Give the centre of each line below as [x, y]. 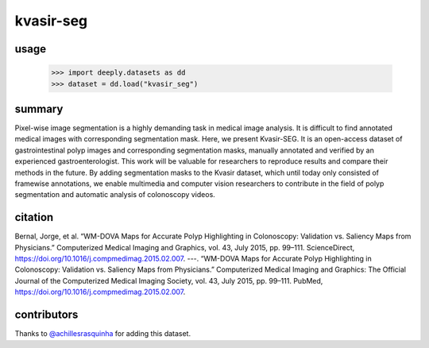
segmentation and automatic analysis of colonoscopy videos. [115, 195]
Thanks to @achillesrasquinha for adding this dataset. [102, 334]
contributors [46, 315]
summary [39, 108]
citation [34, 217]
